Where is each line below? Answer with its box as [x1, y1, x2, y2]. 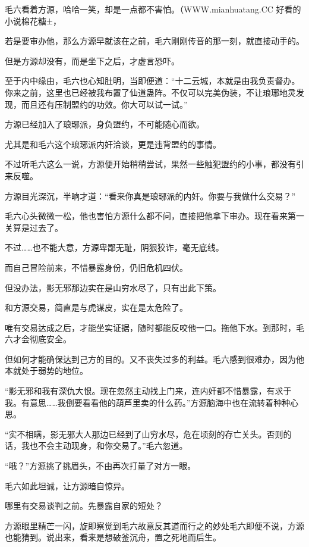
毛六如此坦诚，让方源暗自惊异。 [5, 479, 130, 492]
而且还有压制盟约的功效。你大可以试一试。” [21, 98, 188, 110]
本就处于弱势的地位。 [5, 364, 88, 377]
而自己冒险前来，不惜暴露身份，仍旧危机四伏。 [5, 261, 188, 273]
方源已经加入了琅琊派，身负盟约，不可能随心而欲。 [5, 118, 204, 130]
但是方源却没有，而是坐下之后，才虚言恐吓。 [5, 54, 179, 67]
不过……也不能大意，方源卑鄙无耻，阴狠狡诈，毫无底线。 [5, 241, 224, 254]
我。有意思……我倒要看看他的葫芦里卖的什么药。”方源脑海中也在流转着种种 [5, 396, 291, 408]
